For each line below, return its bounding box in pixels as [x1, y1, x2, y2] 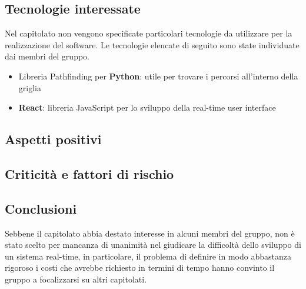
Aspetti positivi [5, 130, 102, 148]
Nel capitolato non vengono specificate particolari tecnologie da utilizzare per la [5, 27, 292, 39]
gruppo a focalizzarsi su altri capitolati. [5, 273, 147, 285]
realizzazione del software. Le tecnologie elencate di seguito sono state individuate [5, 38, 300, 51]
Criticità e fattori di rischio [5, 164, 174, 182]
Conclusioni [5, 199, 77, 217]
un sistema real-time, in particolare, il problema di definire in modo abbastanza [5, 250, 291, 262]
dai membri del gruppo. [5, 50, 89, 62]
